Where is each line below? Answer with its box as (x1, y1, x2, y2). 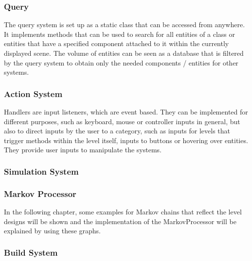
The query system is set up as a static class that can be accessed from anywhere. (4, 19, 245, 30)
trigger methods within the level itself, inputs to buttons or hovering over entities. (4, 135, 248, 145)
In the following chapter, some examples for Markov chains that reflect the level (4, 207, 242, 217)
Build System (4, 246, 58, 258)
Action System (4, 87, 63, 99)
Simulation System (4, 165, 79, 177)
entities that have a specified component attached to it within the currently (4, 38, 229, 49)
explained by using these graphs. (4, 226, 101, 236)
